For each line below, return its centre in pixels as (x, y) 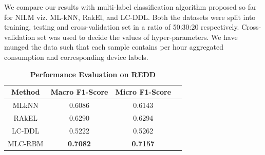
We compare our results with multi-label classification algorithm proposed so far (130, 7)
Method (26, 92)
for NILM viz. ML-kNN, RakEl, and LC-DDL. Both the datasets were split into (130, 17)
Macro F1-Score (79, 92)
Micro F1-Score (143, 92)
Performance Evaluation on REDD (93, 74)
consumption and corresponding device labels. (76, 57)
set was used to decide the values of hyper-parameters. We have (137, 37)
